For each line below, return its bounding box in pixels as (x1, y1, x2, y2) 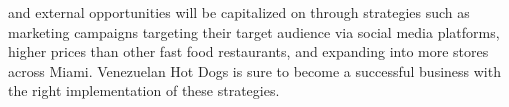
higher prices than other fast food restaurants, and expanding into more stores (8, 41, 489, 62)
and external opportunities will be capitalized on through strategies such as (8, 2, 470, 22)
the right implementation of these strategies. (8, 80, 280, 101)
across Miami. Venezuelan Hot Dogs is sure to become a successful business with (8, 60, 501, 81)
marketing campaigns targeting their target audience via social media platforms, (8, 21, 500, 42)
